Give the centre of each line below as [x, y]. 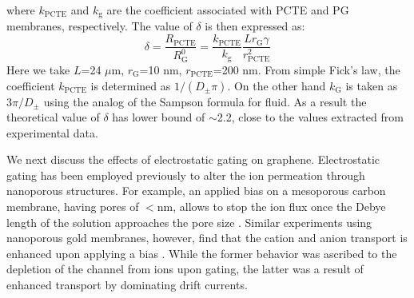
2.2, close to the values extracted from [310, 117]
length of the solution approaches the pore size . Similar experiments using [189, 222]
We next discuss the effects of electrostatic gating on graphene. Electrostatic [193, 159]
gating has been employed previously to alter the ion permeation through [186, 175]
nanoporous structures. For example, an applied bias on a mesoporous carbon [196, 191]
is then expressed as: [255, 26]
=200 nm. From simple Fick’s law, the [307, 69]
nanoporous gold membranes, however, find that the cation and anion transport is [207, 238]
